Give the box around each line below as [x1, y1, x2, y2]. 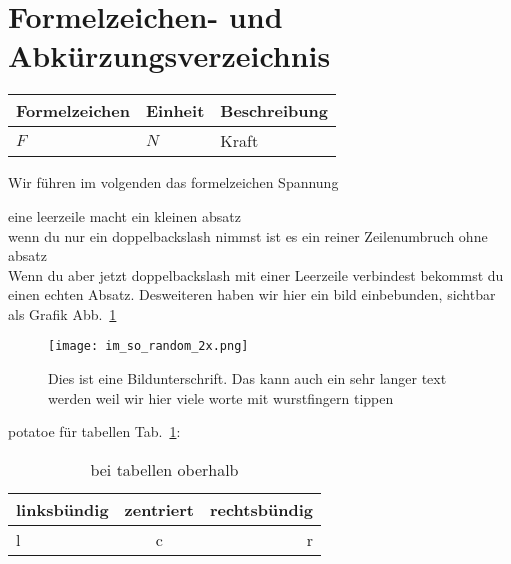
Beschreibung [220, 99, 328, 123]
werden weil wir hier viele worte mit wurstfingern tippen [48, 387, 394, 408]
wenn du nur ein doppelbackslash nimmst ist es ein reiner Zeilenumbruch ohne [8, 225, 488, 246]
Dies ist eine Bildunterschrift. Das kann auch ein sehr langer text [48, 368, 447, 389]
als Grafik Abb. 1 [8, 303, 117, 324]
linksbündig [16, 497, 109, 521]
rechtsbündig [209, 497, 313, 521]
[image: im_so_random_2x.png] [48, 339, 249, 354]
